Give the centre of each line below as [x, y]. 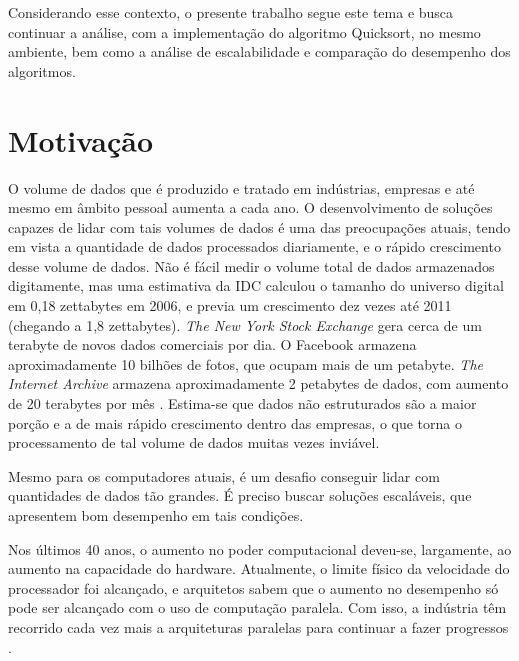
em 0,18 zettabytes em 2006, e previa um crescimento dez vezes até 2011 [230, 305]
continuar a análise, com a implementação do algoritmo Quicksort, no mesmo [244, 31]
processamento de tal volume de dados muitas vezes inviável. [194, 442]
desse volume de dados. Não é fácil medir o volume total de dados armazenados [251, 265]
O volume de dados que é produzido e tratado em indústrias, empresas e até [241, 187]
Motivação [81, 139]
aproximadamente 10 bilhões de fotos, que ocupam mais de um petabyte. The [245, 363]
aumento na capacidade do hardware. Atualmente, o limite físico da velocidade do [259, 568]
